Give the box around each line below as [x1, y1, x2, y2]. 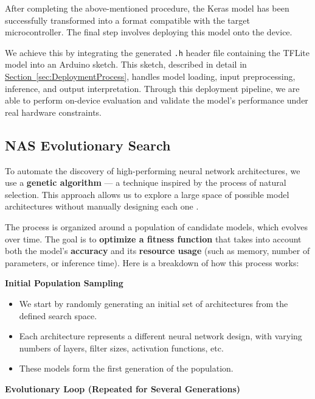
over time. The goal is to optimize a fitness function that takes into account [5, 232, 302, 245]
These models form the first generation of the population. [19, 362, 234, 375]
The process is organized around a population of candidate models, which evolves [5, 220, 308, 233]
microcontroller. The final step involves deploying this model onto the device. [5, 26, 292, 38]
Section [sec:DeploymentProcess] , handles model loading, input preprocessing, [5, 70, 296, 83]
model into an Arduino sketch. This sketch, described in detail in [5, 58, 247, 71]
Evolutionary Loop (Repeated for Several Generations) [5, 382, 241, 395]
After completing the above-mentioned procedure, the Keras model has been [5, 2, 289, 14]
